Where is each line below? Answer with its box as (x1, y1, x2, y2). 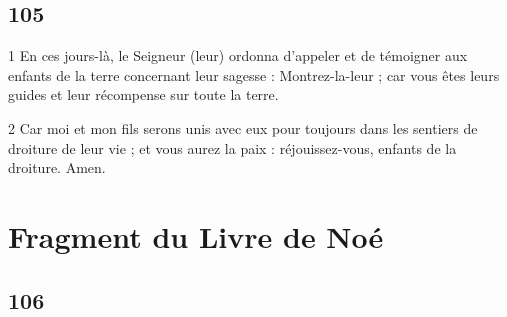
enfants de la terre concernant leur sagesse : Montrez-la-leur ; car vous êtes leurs (8, 64, 500, 85)
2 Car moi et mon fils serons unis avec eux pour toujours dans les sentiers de (8, 117, 478, 138)
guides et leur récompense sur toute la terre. (8, 84, 279, 105)
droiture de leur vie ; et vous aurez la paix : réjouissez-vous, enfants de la (8, 137, 457, 158)
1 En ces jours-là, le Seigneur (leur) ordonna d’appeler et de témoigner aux (8, 45, 468, 66)
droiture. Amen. (8, 157, 106, 178)
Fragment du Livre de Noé (8, 215, 384, 256)
